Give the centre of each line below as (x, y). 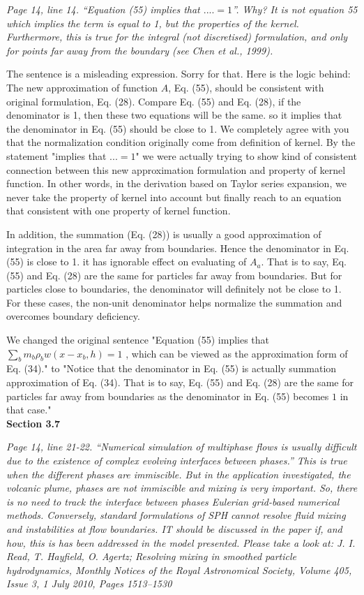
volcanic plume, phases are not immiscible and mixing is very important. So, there (182, 488)
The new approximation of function (82, 87)
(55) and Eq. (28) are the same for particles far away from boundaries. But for (174, 275)
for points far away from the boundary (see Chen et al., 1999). (140, 50)
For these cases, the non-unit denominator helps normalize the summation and (174, 302)
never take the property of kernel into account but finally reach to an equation (174, 197)
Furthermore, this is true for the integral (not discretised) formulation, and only (177, 37)
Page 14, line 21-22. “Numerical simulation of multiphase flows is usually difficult (182, 447)
